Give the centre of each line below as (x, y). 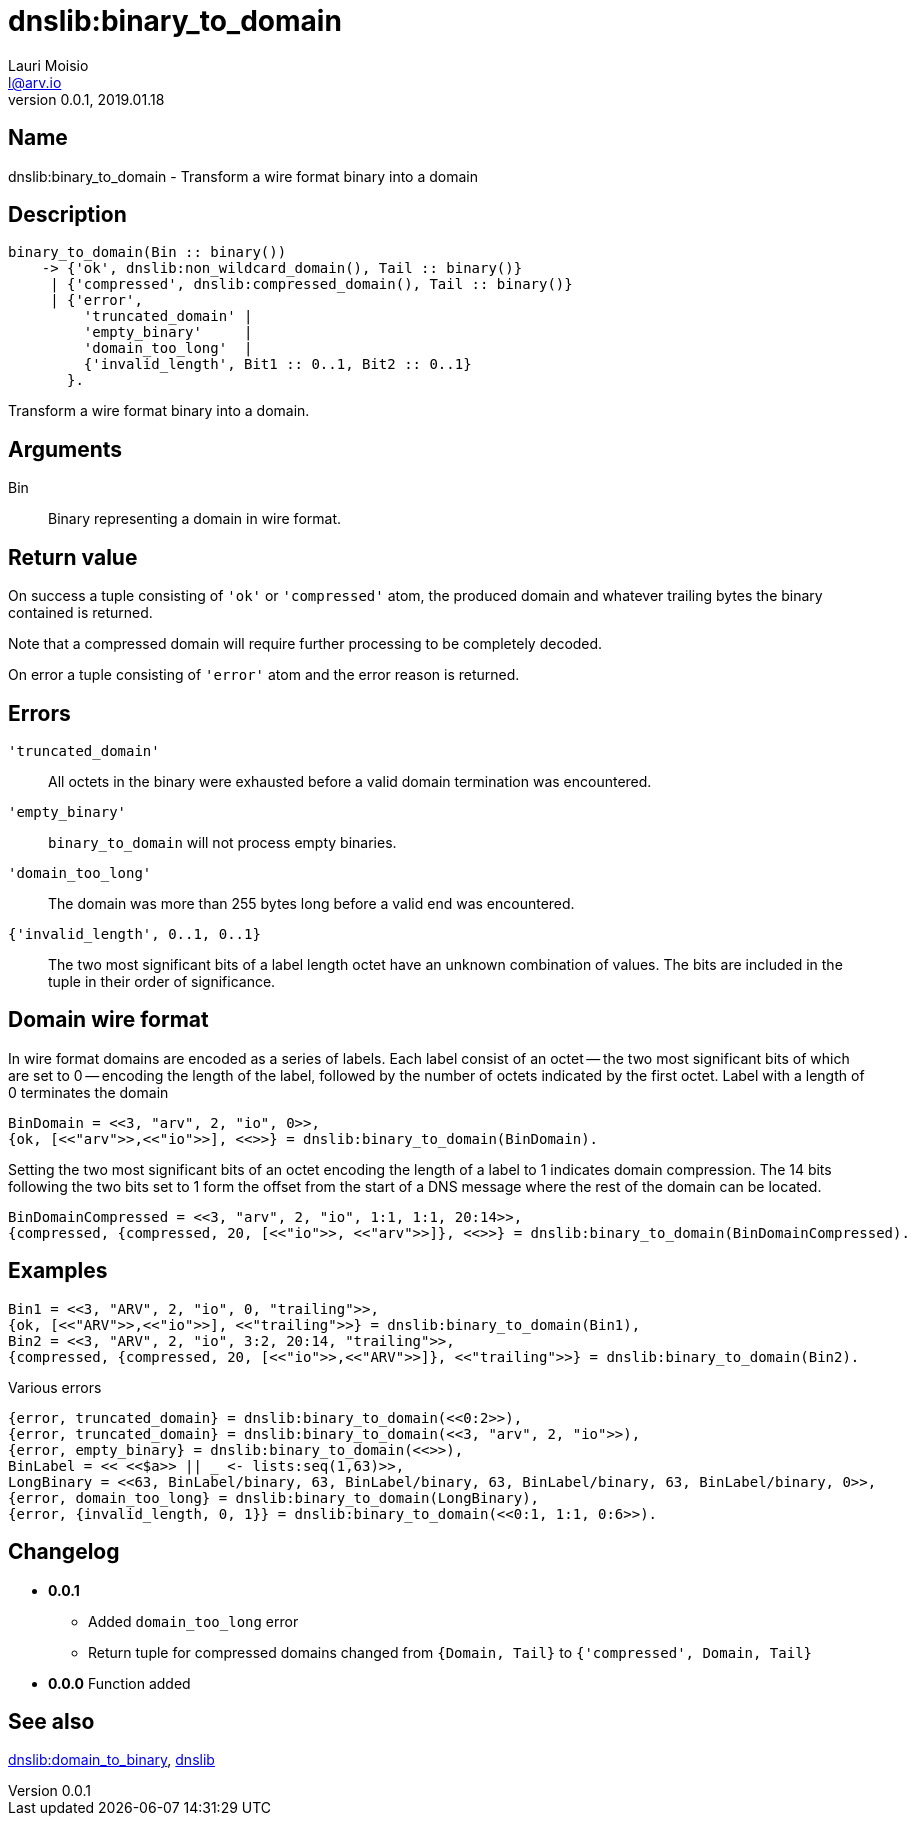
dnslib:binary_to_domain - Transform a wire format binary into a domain (243, 176)
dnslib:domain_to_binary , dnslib (111, 1760)
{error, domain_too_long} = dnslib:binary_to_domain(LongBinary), (274, 1497)
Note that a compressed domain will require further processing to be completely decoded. (305, 644)
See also (51, 1721)
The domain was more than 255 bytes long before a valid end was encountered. (311, 903)
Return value (73, 557)
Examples (58, 1271)
